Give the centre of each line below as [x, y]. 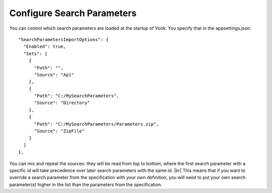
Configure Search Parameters [73, 13]
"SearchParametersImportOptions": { [63, 39]
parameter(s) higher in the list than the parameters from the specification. [86, 184]
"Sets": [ [36, 54]
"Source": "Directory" [62, 103]
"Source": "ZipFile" [59, 131]
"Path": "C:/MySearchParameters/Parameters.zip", [96, 124]
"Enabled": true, [45, 47]
